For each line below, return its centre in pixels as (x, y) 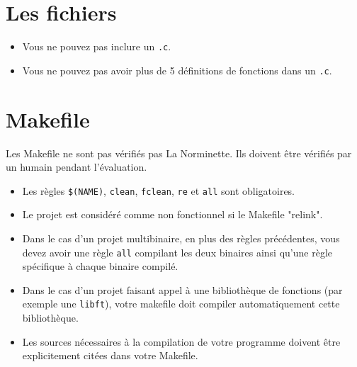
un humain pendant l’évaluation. (76, 167)
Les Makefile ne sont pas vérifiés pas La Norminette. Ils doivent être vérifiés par (179, 153)
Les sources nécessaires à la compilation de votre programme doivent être (181, 341)
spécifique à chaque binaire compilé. (100, 266)
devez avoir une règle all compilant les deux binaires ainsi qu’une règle (177, 252)
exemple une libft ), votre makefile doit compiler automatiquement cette (181, 304)
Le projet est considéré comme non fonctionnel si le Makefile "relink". (172, 214)
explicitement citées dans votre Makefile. (110, 355)
